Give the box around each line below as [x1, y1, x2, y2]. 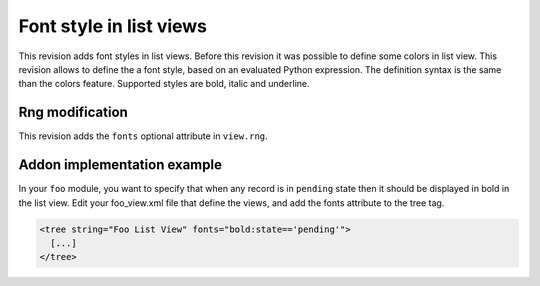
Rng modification [18, 104, 129, 121]
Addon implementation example [18, 156, 222, 174]
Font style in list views [18, 15, 208, 37]
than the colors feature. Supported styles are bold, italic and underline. [18, 78, 310, 90]
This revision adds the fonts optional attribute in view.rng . [18, 130, 269, 142]
